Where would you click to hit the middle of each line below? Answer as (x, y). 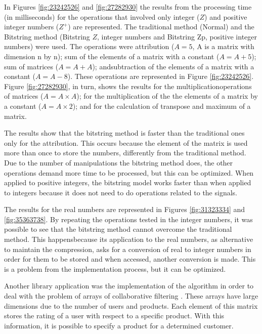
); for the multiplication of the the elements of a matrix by (167, 96)
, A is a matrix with (223, 46)
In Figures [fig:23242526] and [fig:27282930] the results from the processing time (128, 7)
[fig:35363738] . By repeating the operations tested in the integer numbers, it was (128, 219)
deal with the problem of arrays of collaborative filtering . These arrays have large (131, 296)
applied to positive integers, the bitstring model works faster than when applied (128, 182)
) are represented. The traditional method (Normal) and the (161, 27)
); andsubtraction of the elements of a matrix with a (173, 66)
